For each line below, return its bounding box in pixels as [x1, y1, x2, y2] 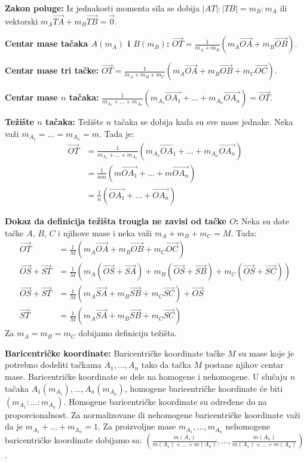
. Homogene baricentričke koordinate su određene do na [63, 395, 267, 407]
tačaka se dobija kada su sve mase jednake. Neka [113, 115, 293, 128]
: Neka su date [235, 214, 290, 227]
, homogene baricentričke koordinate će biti [124, 382, 283, 394]
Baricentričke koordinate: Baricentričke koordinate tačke [5, 346, 225, 359]
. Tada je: [99, 127, 134, 139]
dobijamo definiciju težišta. [78, 327, 177, 339]
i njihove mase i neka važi [58, 226, 152, 239]
